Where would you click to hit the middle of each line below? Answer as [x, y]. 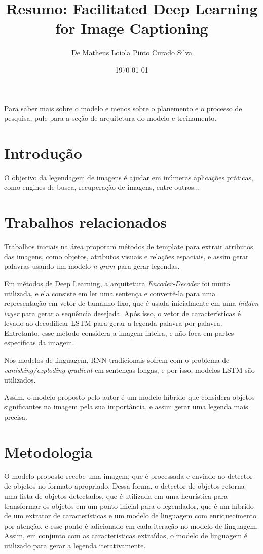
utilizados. [20, 380]
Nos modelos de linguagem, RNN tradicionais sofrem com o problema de [117, 360]
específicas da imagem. [39, 343]
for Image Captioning [132, 28]
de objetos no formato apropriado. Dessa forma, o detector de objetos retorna [124, 486]
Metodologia [48, 451]
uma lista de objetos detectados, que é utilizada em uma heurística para [116, 495]
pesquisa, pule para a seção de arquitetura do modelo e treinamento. [110, 118]
